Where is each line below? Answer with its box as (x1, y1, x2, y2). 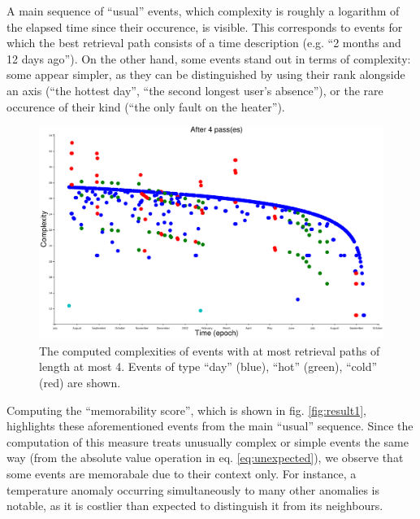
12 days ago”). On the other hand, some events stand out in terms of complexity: (6, 50, 411, 67)
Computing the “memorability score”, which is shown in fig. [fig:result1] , (6, 401, 367, 418)
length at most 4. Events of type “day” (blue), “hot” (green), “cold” (39, 358, 378, 375)
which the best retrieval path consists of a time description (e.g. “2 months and (6, 34, 401, 51)
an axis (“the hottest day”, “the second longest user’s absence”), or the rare (6, 81, 383, 98)
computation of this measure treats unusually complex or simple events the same (6, 433, 409, 450)
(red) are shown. (39, 374, 121, 391)
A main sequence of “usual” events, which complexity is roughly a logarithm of (6, 2, 400, 19)
